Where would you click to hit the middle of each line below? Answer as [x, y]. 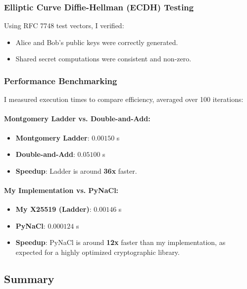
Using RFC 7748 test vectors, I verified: [64, 25]
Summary [29, 278]
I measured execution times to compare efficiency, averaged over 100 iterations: [124, 99]
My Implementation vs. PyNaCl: [61, 190]
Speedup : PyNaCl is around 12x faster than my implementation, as [121, 242]
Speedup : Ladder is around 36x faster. [76, 170]
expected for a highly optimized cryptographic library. [98, 252]
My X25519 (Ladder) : [53, 209]
